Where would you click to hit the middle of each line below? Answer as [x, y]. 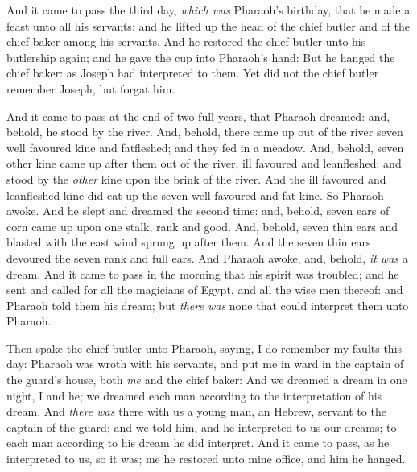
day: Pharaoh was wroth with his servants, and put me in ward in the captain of [205, 364]
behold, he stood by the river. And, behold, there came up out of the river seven [205, 132]
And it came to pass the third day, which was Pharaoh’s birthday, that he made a [208, 10]
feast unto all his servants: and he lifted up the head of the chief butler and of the [208, 25]
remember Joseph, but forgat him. [91, 88]
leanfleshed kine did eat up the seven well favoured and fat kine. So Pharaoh [195, 195]
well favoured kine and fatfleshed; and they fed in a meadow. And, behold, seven [205, 147]
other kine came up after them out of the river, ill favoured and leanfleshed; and [204, 163]
